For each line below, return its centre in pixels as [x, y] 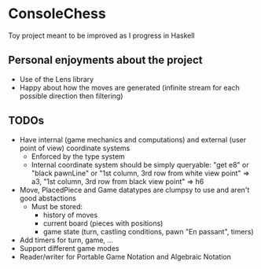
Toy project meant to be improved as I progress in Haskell [101, 35]
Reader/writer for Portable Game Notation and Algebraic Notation [125, 256]
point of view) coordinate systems [75, 148]
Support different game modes [69, 248]
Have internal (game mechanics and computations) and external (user [132, 139]
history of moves [70, 215]
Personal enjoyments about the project [105, 60]
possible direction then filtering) [71, 96]
